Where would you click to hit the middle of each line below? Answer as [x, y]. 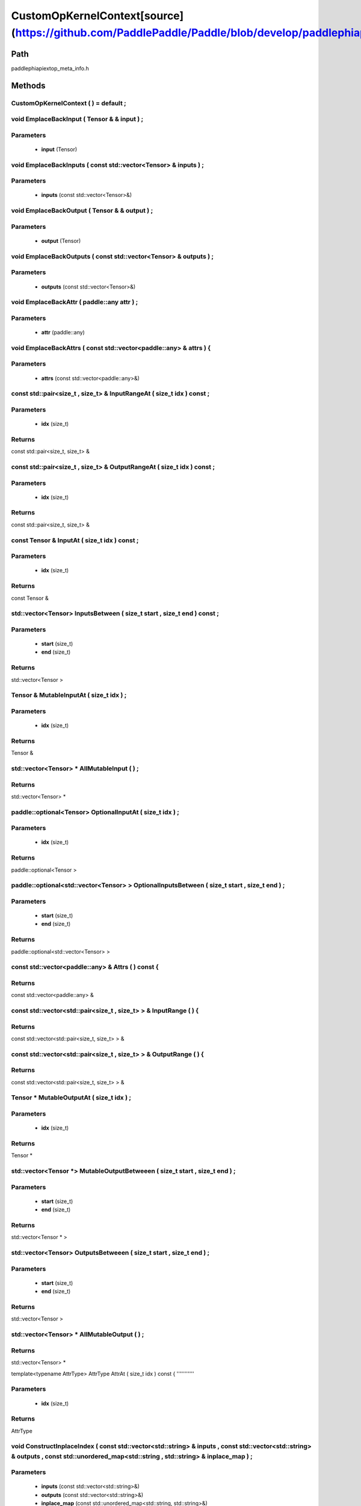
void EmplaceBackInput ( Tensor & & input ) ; [77, 119]
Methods [28, 85]
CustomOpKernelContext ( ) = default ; [69, 103]
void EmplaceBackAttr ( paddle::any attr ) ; [75, 302]
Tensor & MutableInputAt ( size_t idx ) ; [69, 695]
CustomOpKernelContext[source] [97, 16]
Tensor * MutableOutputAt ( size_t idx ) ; [71, 1098]
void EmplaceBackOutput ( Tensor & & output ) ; [82, 211]
